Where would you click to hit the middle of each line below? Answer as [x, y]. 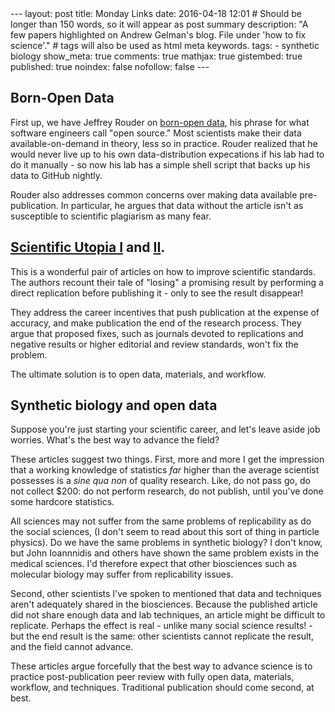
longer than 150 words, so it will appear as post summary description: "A [159, 24]
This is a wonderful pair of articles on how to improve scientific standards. [163, 271]
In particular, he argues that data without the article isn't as [182, 205]
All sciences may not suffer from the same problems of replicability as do [161, 521]
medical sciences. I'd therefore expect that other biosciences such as [154, 564]
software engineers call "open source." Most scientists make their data [156, 133]
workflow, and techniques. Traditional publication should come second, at [162, 688]
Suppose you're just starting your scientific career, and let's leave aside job [165, 429]
